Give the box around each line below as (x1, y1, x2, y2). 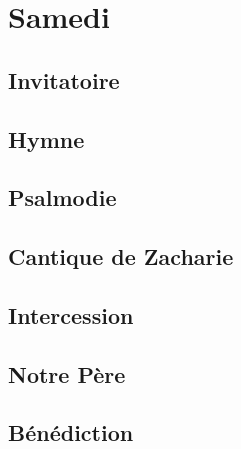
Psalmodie (8, 182, 117, 213)
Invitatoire (8, 64, 120, 95)
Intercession (8, 299, 134, 330)
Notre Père (8, 358, 126, 389)
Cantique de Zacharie (8, 241, 234, 272)
